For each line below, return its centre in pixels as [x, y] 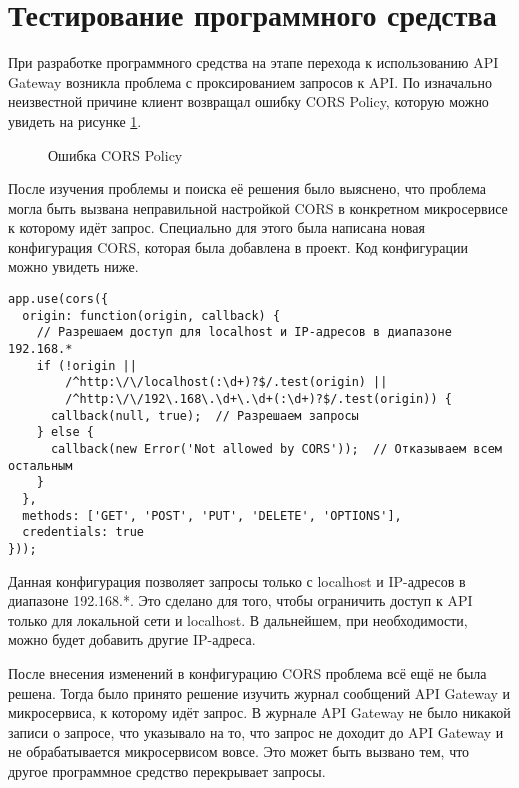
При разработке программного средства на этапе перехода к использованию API [253, 62]
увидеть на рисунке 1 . [75, 120]
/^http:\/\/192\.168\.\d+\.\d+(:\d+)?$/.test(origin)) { [258, 399]
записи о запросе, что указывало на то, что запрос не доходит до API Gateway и [256, 731]
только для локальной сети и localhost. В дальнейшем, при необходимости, [238, 619]
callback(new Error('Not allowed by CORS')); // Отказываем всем [276, 448]
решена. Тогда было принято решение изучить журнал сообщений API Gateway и [259, 692]
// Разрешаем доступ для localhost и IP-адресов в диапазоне [244, 332]
